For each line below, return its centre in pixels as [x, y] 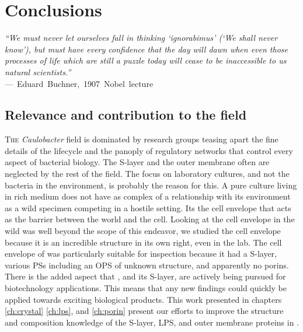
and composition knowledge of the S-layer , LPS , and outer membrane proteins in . [152, 322]
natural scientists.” [38, 71]
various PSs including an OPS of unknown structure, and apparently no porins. [147, 265]
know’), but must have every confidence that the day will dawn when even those [146, 49]
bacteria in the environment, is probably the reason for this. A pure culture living [151, 185]
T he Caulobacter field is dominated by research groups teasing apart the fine [142, 139]
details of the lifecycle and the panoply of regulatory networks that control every [149, 150]
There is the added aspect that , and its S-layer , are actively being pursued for [145, 276]
